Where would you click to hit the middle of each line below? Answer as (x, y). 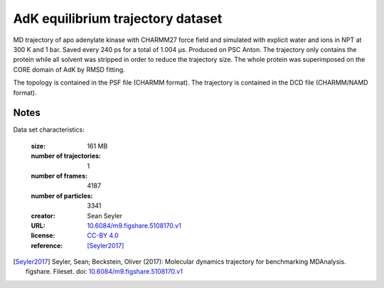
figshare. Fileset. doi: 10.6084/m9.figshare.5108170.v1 (104, 272)
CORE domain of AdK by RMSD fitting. (69, 69)
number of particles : (62, 196)
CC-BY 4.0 (103, 235)
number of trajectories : (66, 156)
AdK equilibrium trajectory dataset (118, 18)
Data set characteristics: (49, 130)
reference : (47, 245)
